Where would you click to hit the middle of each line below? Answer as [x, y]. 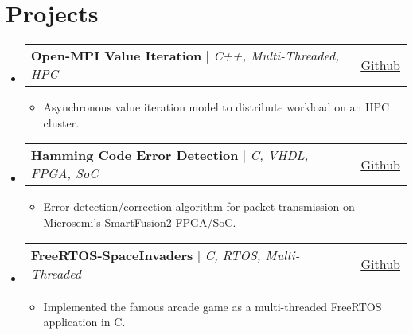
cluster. [61, 122]
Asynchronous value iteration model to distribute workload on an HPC [216, 107]
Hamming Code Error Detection [134, 155]
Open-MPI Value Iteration [116, 56]
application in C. [84, 322]
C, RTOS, [233, 255]
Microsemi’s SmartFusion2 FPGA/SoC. [140, 222]
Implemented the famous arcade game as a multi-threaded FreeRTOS [212, 306]
